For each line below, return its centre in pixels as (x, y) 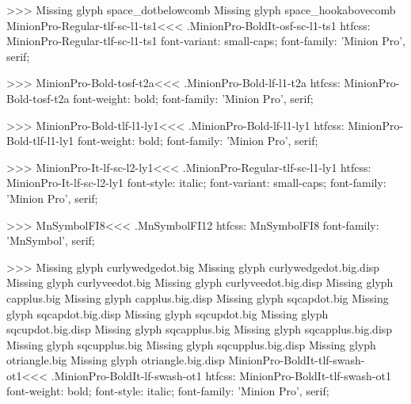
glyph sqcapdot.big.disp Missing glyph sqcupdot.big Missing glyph (167, 313)
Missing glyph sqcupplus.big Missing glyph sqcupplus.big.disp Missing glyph (191, 344)
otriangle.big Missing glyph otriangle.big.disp (116, 360)
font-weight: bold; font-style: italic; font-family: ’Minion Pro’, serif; (168, 391)
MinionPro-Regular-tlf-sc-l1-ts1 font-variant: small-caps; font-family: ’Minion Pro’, (206, 41)
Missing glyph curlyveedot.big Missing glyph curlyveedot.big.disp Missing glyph (200, 282)
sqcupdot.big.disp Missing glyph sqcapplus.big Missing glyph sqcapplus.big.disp (200, 329)
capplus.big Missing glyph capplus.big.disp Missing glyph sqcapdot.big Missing (198, 297)
